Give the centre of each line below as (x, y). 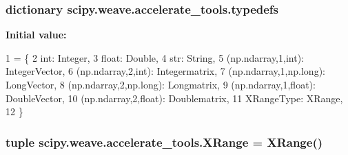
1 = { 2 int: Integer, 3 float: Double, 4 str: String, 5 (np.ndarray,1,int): (155, 57)
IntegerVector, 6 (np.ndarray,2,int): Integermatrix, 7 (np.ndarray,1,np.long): (165, 71)
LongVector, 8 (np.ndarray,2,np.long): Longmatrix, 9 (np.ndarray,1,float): (161, 84)
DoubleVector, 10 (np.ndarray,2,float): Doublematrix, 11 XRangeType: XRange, (174, 98)
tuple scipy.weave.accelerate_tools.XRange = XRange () (164, 142)
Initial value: (36, 35)
